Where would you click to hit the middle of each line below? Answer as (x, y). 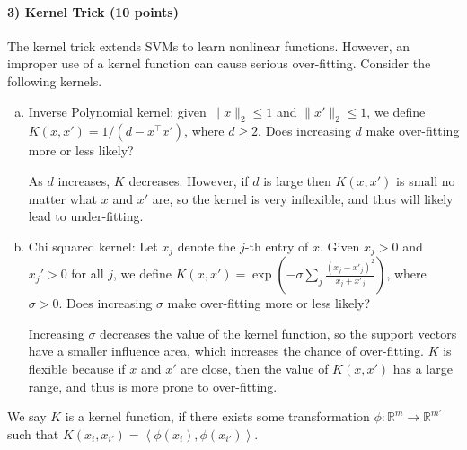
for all (88, 274)
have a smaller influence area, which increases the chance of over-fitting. (226, 351)
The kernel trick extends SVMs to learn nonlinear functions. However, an (209, 45)
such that (33, 433)
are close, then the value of (255, 368)
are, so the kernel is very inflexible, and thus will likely (303, 198)
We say (27, 416)
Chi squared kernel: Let (93, 246)
